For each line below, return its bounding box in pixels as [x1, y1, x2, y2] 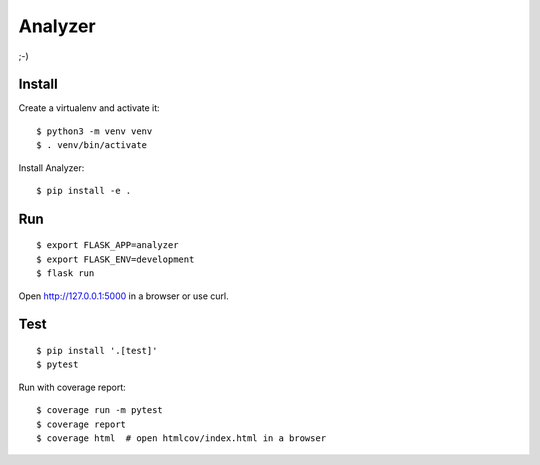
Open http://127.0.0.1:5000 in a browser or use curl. [18, 290, 229, 302]
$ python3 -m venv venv [36, 125, 153, 137]
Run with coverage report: [18, 381, 127, 393]
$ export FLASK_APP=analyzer [36, 240, 179, 251]
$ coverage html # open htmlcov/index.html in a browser [36, 432, 327, 444]
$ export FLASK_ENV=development [36, 253, 195, 265]
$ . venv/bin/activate [36, 140, 148, 151]
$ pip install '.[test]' [36, 345, 158, 356]
